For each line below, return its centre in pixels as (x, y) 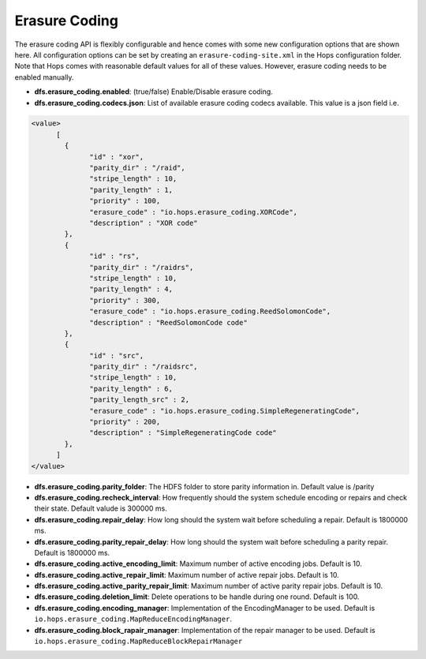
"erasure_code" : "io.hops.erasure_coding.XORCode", (194, 212)
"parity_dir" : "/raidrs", (142, 267)
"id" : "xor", (117, 157)
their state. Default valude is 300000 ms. (101, 508)
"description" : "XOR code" (144, 223)
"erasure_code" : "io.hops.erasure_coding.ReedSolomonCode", (210, 311)
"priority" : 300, (125, 300)
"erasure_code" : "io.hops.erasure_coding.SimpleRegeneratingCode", (225, 411)
